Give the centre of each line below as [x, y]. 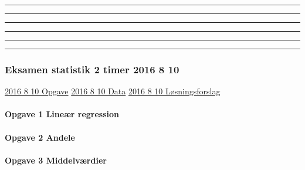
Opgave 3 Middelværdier [56, 160]
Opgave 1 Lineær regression [62, 114]
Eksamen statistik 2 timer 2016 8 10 [92, 69]
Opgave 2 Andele [40, 137]
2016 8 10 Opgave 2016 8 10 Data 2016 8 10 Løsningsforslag [113, 91]
